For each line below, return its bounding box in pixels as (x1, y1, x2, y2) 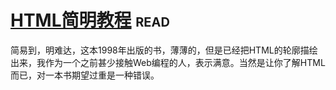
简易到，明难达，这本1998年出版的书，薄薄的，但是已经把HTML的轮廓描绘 (10, 44, 318, 56)
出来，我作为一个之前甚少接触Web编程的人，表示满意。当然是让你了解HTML (10, 56, 326, 68)
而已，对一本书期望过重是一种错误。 (10, 69, 160, 81)
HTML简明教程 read (10, 9, 170, 32)
